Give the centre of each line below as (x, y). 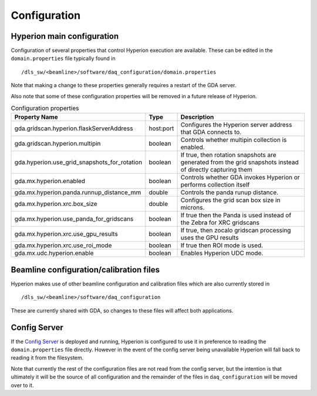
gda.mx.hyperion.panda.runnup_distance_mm (78, 192)
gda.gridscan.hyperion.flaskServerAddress (74, 128)
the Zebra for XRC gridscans (220, 222)
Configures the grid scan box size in (230, 200)
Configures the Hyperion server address (236, 125)
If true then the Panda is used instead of (236, 215)
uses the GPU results (210, 238)
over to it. (22, 385)
